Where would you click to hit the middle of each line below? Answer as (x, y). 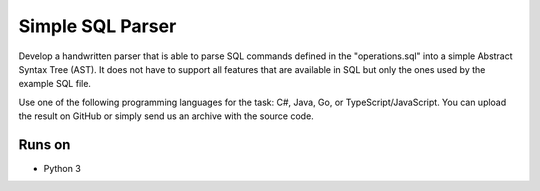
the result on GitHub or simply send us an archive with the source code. (166, 116)
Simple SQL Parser (97, 26)
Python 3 (62, 169)
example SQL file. (55, 84)
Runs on (44, 144)
